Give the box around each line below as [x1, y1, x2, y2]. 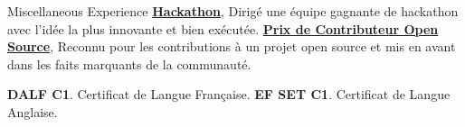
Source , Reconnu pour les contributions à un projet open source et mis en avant [7, 37, 456, 56]
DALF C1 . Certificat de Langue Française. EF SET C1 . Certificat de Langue [7, 85, 451, 104]
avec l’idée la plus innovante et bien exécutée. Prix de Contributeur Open [7, 19, 439, 38]
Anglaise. [7, 102, 58, 121]
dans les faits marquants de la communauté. [7, 54, 251, 73]
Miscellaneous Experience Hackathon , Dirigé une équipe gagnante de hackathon [7, 2, 459, 20]
